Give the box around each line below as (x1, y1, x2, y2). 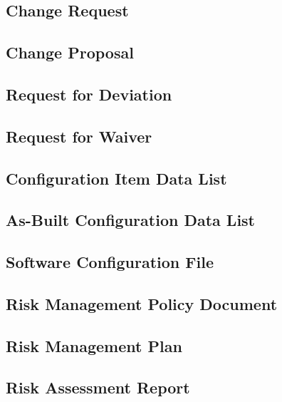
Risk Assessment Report (6, 376, 190, 398)
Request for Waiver (6, 125, 152, 147)
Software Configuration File (6, 251, 214, 273)
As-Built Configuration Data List (6, 209, 256, 231)
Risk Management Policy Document (6, 292, 278, 314)
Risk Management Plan (6, 334, 182, 356)
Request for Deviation (6, 83, 172, 105)
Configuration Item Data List (6, 167, 227, 189)
